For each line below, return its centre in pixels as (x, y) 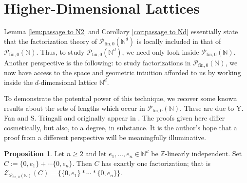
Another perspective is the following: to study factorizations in (97, 62)
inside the (19, 82)
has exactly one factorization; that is (156, 163)
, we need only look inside (161, 51)
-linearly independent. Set (203, 153)
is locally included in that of (179, 41)
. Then (82, 163)
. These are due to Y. (211, 108)
